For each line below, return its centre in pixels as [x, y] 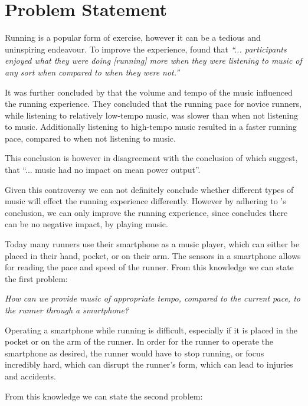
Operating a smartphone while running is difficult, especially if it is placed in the [151, 330]
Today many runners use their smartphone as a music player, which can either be [152, 244]
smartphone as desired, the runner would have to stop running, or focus [135, 353]
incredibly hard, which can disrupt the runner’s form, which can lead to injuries [149, 364]
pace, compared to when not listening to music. [90, 138]
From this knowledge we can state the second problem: [104, 396]
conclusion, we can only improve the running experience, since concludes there [146, 212]
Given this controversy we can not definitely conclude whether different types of [149, 189]
